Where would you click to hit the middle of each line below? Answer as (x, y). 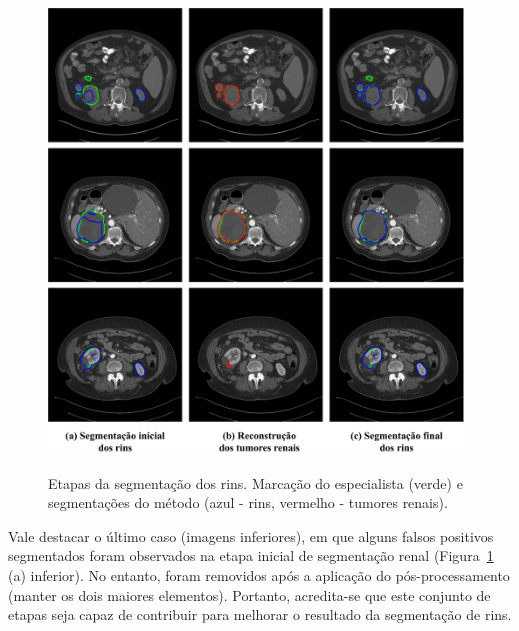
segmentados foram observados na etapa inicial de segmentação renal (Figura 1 (251, 555)
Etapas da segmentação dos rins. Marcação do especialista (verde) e (255, 482)
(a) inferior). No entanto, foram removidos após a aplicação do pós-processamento (259, 574)
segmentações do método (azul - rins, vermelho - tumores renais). (248, 502)
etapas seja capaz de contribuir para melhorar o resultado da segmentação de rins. (260, 614)
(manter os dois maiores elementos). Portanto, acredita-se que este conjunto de (249, 594)
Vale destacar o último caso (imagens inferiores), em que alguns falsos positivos (251, 535)
